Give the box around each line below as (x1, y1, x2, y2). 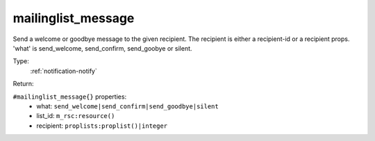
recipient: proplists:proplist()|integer (36, 122, 168, 130)
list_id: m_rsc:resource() (36, 112, 115, 120)
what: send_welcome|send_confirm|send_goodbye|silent (36, 101, 219, 110)
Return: (12, 80, 34, 88)
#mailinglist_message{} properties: (12, 92, 127, 101)
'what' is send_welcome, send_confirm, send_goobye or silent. (12, 44, 192, 52)
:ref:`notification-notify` (30, 67, 97, 75)
